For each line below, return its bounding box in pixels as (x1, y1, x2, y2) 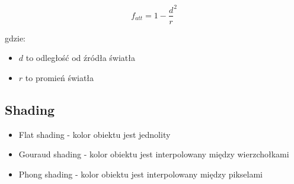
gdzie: (5, 31, 25, 44)
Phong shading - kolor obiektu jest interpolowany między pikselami (18, 167, 263, 180)
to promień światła (25, 71, 94, 83)
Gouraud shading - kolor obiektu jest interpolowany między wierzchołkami (18, 148, 289, 160)
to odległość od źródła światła (25, 51, 135, 64)
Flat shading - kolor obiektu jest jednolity (18, 128, 171, 140)
